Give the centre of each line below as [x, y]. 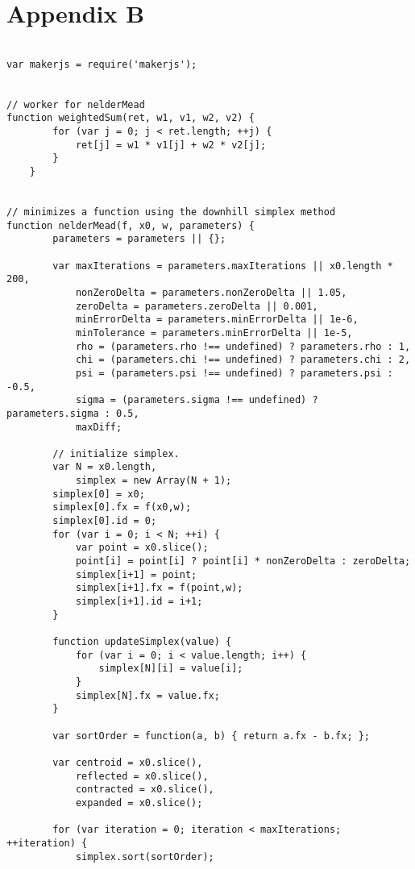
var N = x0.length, [105, 467]
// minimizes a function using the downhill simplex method [171, 212]
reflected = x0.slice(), [142, 776]
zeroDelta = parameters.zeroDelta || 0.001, [197, 306]
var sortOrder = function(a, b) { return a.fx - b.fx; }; [212, 736]
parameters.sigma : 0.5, [73, 413]
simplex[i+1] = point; [136, 574]
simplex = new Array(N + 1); [154, 481]
